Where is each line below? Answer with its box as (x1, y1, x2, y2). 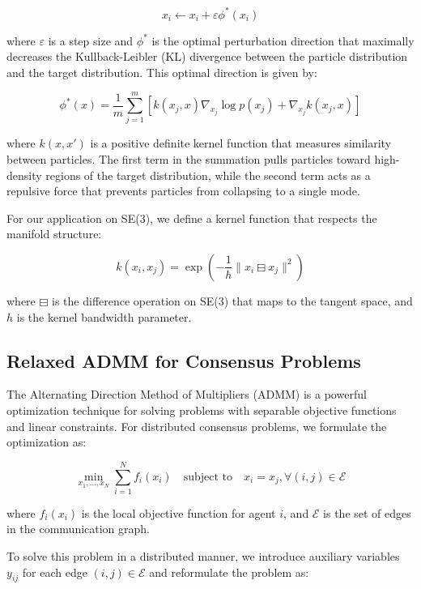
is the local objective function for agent (81, 504, 276, 521)
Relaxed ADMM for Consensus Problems (6, 348, 361, 373)
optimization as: (6, 433, 87, 450)
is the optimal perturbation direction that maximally (151, 32, 415, 49)
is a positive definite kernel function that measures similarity (90, 134, 392, 152)
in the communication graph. (6, 520, 151, 537)
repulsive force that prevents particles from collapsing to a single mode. (6, 182, 360, 199)
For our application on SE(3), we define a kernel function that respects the (6, 209, 377, 226)
